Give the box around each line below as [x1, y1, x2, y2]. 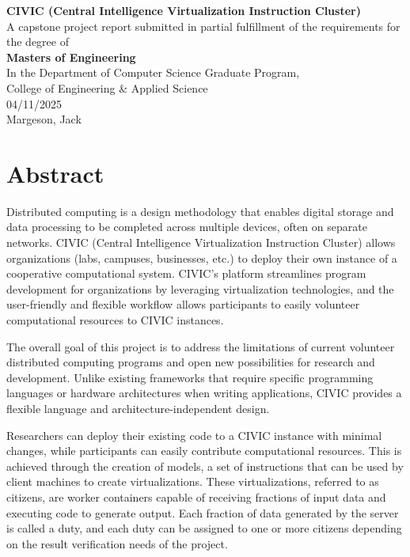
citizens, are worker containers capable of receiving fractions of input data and [6, 488, 386, 505]
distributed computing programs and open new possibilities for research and [6, 354, 375, 370]
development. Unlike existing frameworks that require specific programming [6, 369, 374, 385]
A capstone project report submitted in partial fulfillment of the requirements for [6, 17, 401, 34]
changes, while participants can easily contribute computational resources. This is [6, 442, 402, 459]
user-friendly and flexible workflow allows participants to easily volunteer [6, 296, 360, 313]
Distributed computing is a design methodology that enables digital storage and [6, 203, 394, 219]
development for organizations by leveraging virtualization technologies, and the [6, 280, 394, 297]
